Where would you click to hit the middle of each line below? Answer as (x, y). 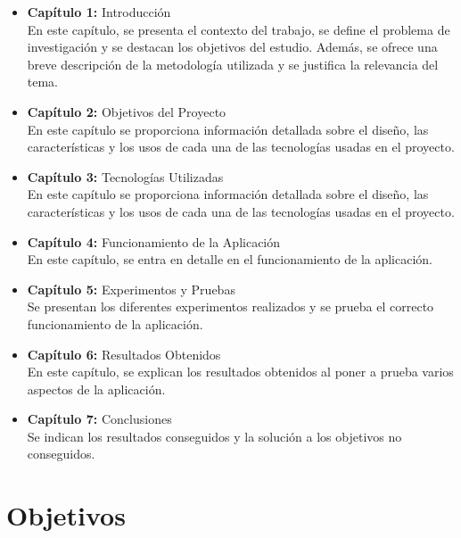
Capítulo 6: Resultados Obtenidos (124, 354)
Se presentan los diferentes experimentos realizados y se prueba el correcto (230, 306)
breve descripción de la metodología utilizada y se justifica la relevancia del (233, 64)
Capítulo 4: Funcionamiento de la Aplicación (154, 241)
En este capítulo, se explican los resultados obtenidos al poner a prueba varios (240, 372)
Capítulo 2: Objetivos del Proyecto (127, 111)
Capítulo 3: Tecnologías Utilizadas (125, 176)
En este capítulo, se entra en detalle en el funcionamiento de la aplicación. (230, 259)
